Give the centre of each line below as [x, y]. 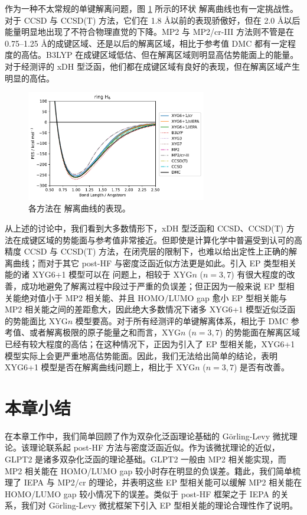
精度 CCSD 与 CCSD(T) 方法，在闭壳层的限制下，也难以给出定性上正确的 [147, 251]
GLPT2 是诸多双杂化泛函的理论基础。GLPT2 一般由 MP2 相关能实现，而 [146, 459]
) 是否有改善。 [262, 367]
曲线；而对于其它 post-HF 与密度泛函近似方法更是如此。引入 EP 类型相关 [155, 263]
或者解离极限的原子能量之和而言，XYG [105, 332]
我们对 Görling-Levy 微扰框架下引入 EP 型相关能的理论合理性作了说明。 [159, 505]
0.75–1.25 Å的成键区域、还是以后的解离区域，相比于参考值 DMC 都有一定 [146, 43]
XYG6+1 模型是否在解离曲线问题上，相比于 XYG [100, 367]
